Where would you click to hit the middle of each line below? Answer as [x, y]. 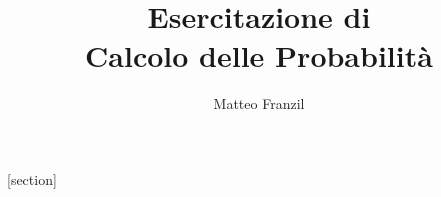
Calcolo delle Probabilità [259, 55]
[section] [32, 178]
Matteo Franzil [259, 103]
